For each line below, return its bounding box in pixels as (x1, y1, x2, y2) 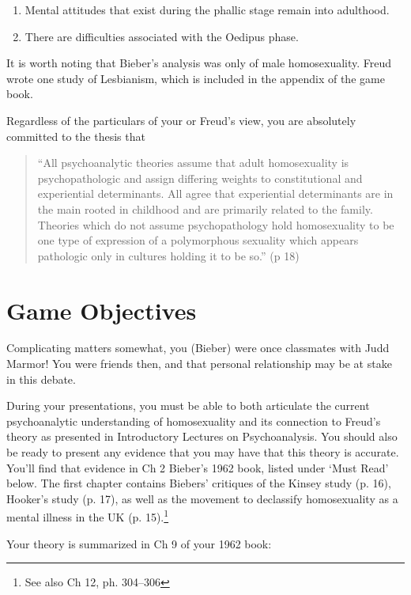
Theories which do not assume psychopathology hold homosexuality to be (37, 216, 394, 233)
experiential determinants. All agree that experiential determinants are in (37, 185, 394, 202)
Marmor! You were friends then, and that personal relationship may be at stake (6, 355, 392, 372)
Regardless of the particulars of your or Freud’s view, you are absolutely (6, 112, 356, 128)
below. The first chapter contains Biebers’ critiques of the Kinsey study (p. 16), (6, 475, 391, 491)
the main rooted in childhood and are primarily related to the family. (37, 200, 373, 217)
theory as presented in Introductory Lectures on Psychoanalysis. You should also (6, 428, 398, 445)
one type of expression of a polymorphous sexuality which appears (37, 232, 359, 248)
